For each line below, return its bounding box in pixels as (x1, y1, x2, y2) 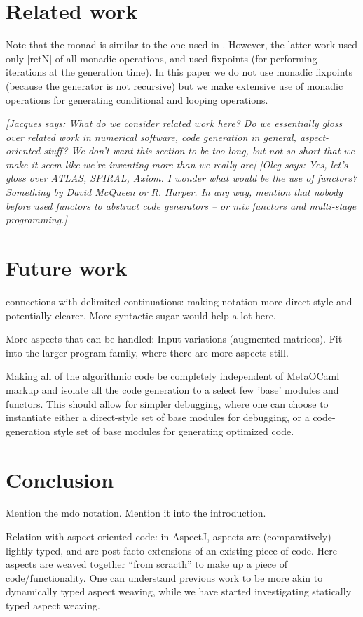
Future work (6, 253, 128, 282)
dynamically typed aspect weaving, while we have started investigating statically (6, 584, 352, 599)
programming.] (6, 212, 67, 227)
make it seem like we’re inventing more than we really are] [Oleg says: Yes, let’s (6, 157, 348, 171)
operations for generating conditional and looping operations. (6, 92, 268, 107)
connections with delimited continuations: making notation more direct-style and (6, 293, 352, 308)
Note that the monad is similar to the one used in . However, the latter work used (6, 37, 358, 52)
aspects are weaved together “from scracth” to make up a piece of (6, 557, 288, 571)
